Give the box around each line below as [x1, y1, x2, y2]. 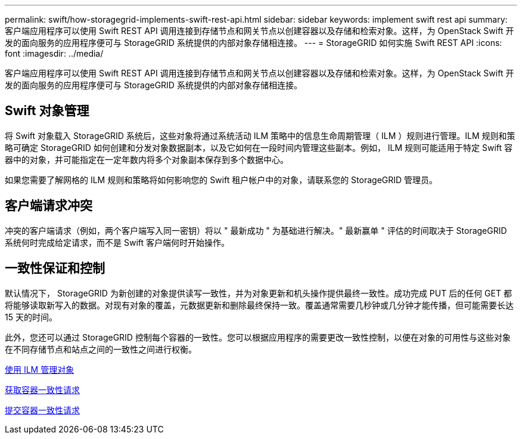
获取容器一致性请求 [5, 384, 80, 395]
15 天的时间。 [5, 311, 57, 322]
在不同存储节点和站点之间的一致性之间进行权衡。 [5, 344, 197, 354]
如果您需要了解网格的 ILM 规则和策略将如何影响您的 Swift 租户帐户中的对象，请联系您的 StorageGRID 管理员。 [5, 174, 438, 185]
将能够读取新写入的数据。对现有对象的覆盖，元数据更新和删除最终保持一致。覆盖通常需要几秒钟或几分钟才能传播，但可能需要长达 [5, 299, 514, 310]
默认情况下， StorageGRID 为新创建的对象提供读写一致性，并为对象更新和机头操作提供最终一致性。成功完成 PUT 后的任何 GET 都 [5, 287, 512, 298]
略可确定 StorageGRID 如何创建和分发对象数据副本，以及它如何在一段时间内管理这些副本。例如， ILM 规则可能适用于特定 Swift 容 [5, 142, 513, 153]
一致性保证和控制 [5, 261, 105, 276]
